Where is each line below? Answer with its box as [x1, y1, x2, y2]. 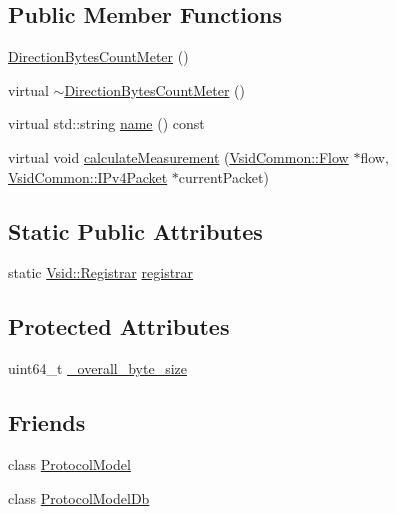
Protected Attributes [8, 311, 230, 342]
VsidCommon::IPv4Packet [8, 166, 168, 187]
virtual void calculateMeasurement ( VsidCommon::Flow [8, 146, 349, 167]
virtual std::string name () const [8, 113, 205, 134]
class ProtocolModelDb [8, 487, 150, 508]
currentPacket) [178, 166, 269, 187]
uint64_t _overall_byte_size [8, 358, 188, 379]
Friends [8, 407, 86, 438]
